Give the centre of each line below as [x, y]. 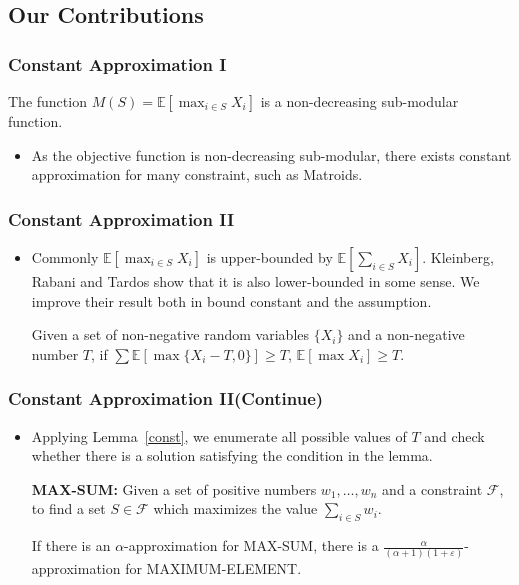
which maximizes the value [235, 508]
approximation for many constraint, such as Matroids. [197, 174]
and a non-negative [406, 334]
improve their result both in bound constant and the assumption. [231, 300]
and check [454, 435]
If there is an [71, 545]
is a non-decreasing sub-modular [359, 101]
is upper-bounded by [269, 257]
